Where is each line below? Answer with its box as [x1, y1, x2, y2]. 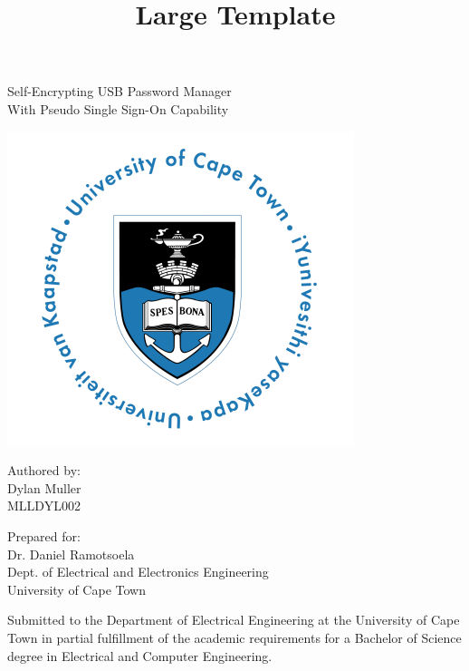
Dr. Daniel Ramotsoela [7, 544, 135, 563]
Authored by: [7, 461, 81, 480]
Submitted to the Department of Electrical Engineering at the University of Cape [7, 610, 460, 629]
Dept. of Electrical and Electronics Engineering [7, 562, 269, 581]
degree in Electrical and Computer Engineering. [7, 646, 273, 665]
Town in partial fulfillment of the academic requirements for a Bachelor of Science [7, 627, 462, 647]
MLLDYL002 [7, 496, 81, 515]
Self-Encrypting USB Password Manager [7, 82, 232, 101]
